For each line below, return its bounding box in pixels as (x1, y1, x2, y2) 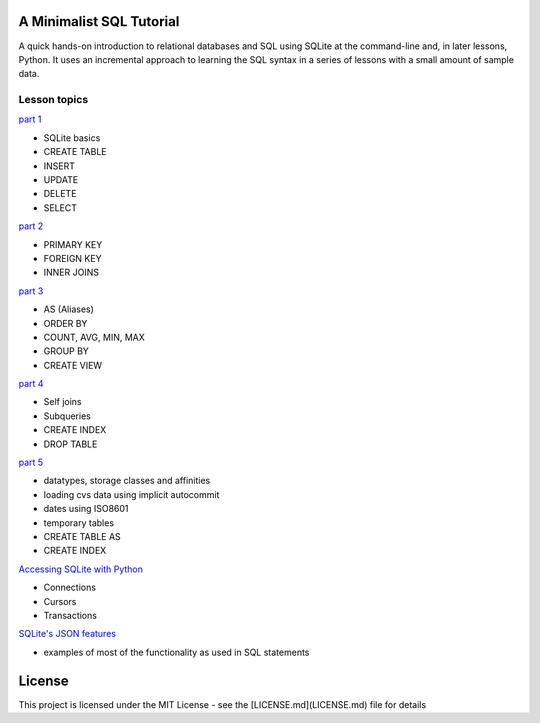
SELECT (43, 201, 77, 214)
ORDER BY (43, 317, 88, 329)
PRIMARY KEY (43, 238, 103, 250)
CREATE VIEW (43, 359, 103, 371)
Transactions (43, 609, 97, 621)
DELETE (43, 188, 77, 200)
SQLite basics (43, 131, 101, 144)
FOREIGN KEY (43, 252, 102, 264)
